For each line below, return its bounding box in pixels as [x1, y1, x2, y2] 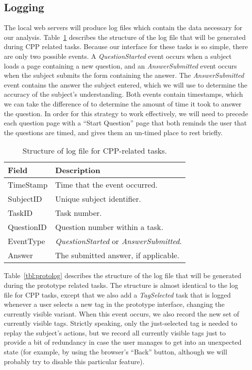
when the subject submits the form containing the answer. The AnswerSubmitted [4, 70, 244, 80]
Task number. [55, 207, 102, 219]
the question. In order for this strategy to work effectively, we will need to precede [4, 108, 248, 118]
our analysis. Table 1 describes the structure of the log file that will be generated [4, 32, 246, 42]
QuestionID [8, 221, 47, 233]
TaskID [8, 207, 33, 219]
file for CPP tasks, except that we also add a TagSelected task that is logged [4, 289, 231, 300]
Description [55, 164, 101, 176]
